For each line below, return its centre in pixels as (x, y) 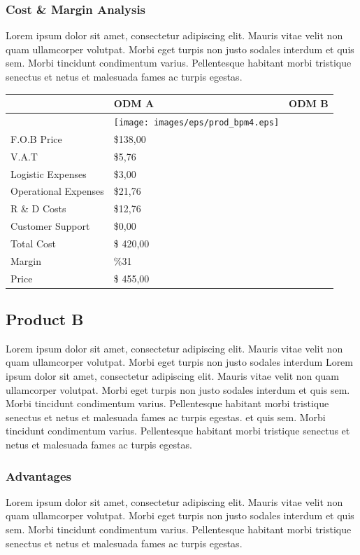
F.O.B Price (36, 138)
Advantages (39, 475)
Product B (45, 319)
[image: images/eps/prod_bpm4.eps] (196, 122)
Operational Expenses (57, 191)
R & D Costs (38, 208)
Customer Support (50, 226)
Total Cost (34, 243)
